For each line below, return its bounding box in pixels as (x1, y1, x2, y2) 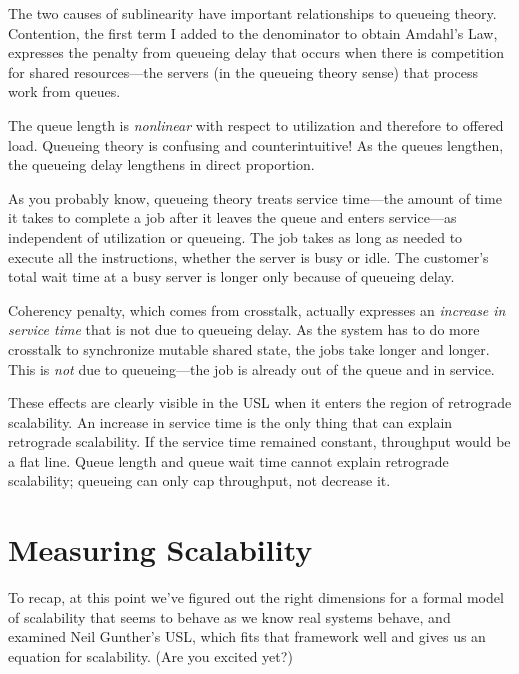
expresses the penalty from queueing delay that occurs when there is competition (8, 42, 504, 63)
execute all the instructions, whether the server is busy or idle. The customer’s (8, 246, 489, 267)
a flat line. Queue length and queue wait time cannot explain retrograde (8, 450, 449, 471)
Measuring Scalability (8, 529, 313, 570)
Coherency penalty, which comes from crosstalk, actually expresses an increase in (8, 299, 506, 320)
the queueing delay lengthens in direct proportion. (8, 154, 315, 175)
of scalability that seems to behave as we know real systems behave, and (8, 606, 451, 627)
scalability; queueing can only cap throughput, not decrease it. (8, 470, 391, 491)
